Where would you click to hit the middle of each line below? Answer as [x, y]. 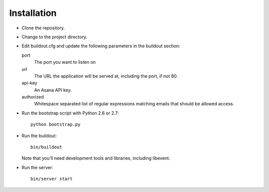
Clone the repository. [43, 28]
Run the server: [37, 167]
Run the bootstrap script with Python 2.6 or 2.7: [70, 113]
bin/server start [52, 179]
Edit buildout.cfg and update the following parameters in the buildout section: [101, 46]
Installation [33, 13]
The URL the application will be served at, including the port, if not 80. [106, 76]
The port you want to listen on [65, 62]
